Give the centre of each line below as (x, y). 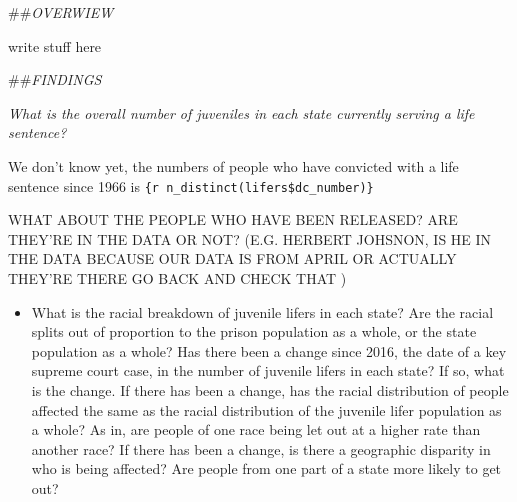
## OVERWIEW (61, 12)
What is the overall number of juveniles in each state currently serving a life (241, 112)
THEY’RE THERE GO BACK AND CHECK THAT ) (177, 278)
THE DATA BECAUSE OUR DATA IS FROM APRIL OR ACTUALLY (232, 258)
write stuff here (55, 45)
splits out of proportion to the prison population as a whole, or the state (254, 331)
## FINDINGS (55, 79)
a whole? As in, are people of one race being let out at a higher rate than (256, 429)
